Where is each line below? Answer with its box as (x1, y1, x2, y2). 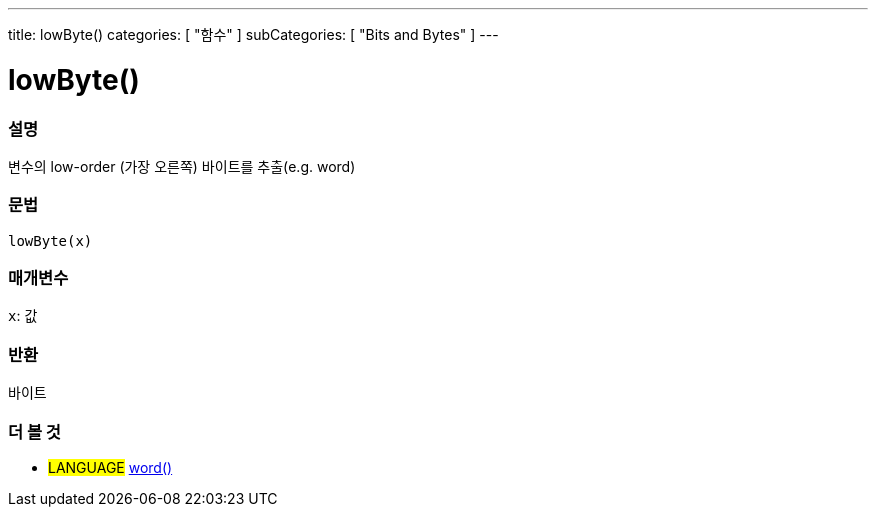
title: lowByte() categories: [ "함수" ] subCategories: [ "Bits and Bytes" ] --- (8, 26, 499, 43)
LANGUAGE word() (48, 458, 173, 476)
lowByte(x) (8, 232, 93, 249)
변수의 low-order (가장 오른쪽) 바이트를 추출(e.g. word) (8, 157, 356, 175)
